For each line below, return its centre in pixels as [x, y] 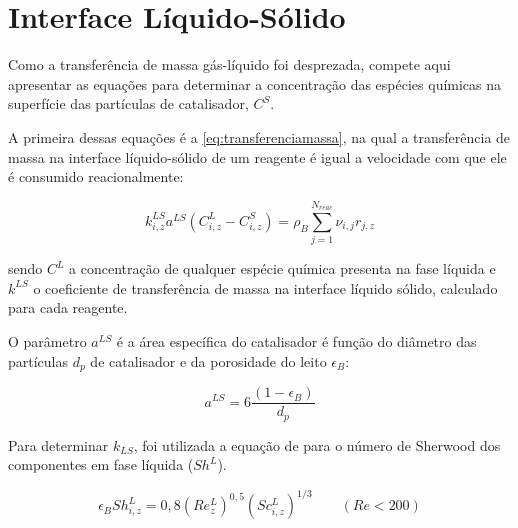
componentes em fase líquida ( [101, 464]
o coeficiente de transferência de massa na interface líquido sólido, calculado [265, 287]
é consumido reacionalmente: [96, 176]
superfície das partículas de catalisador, [128, 103]
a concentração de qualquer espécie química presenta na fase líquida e [282, 268]
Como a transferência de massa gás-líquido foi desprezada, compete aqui [229, 64]
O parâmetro [47, 341]
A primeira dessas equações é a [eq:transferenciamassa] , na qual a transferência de [259, 136]
